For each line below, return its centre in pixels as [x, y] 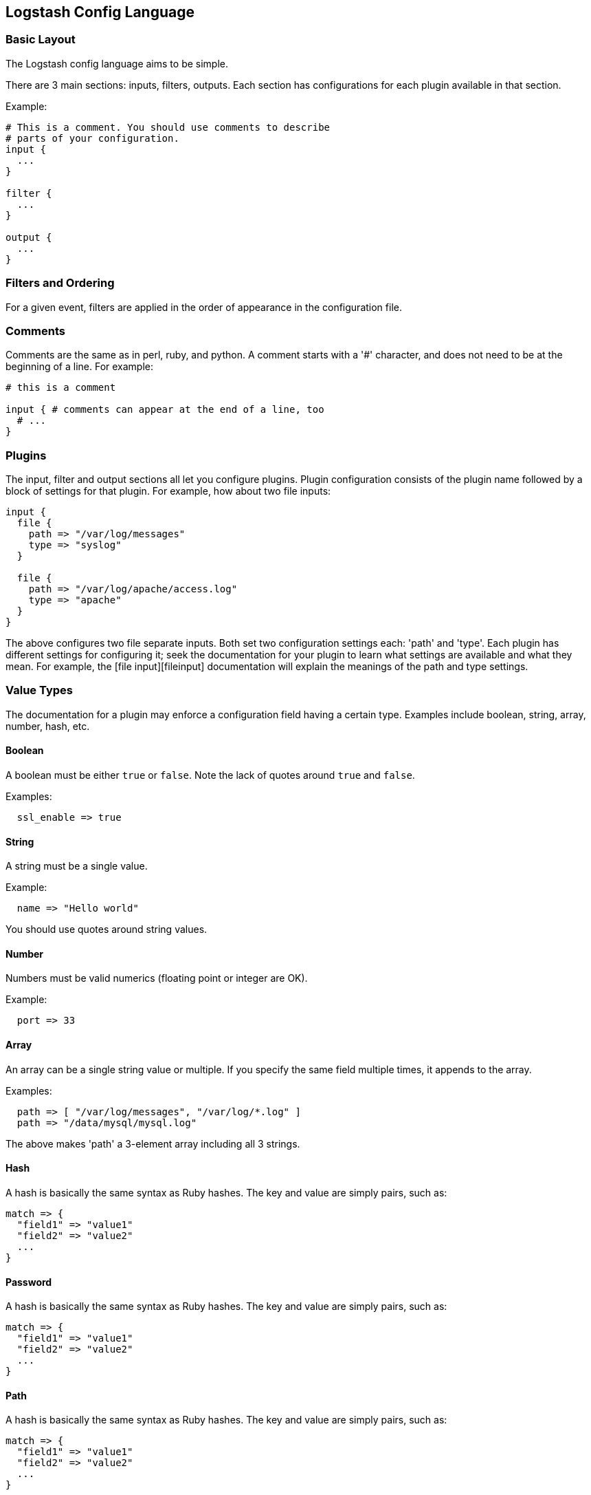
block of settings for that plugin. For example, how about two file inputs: [168, 491]
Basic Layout [41, 40]
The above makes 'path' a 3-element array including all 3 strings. [153, 1143]
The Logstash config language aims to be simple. [117, 63]
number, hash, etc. [48, 726]
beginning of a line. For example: [80, 367]
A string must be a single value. [77, 866]
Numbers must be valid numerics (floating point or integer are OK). [157, 978]
